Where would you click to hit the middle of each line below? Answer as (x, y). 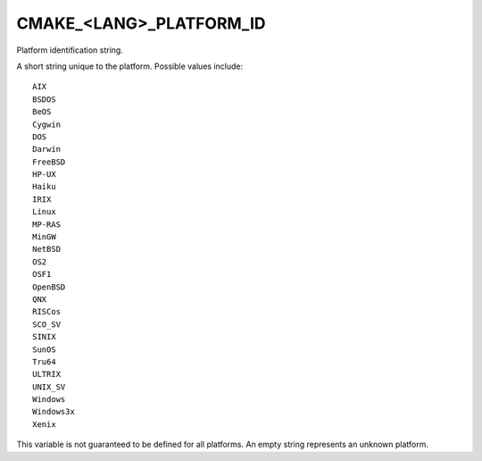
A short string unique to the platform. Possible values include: (130, 66)
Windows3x (54, 412)
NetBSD (47, 249)
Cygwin (47, 124)
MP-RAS (47, 224)
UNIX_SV (49, 387)
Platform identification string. (70, 50)
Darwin (47, 149)
